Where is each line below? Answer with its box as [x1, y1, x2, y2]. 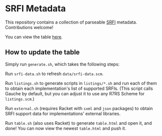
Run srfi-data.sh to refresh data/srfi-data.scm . [5, 71, 104, 77]
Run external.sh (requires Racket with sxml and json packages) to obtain [5, 105, 153, 111]
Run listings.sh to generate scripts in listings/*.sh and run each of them [5, 80, 157, 86]
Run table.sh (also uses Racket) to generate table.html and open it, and [5, 120, 152, 126]
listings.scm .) [5, 96, 35, 102]
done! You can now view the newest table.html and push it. [5, 125, 127, 131]
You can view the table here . [5, 34, 63, 40]
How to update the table [5, 48, 80, 56]
